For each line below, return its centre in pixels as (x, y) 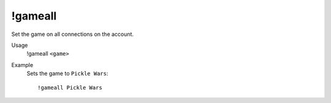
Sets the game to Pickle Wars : (67, 74)
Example (22, 65)
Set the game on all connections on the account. (73, 34)
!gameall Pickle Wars (70, 87)
